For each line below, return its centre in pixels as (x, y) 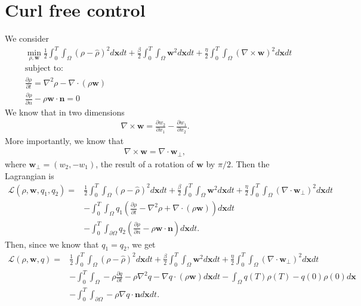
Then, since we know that (52, 244)
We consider (27, 38)
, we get (141, 244)
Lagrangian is (30, 175)
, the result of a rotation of (145, 163)
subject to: (44, 69)
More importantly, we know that (64, 140)
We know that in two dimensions (65, 112)
